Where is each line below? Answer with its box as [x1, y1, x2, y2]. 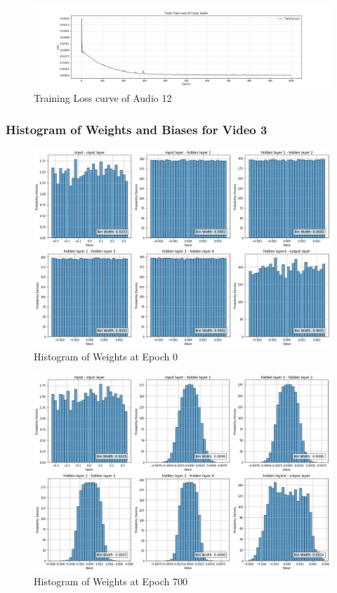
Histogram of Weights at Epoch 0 [34, 349, 178, 364]
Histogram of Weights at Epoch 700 [34, 573, 187, 588]
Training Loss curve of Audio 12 [34, 91, 172, 105]
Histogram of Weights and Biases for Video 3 [6, 120, 267, 138]
